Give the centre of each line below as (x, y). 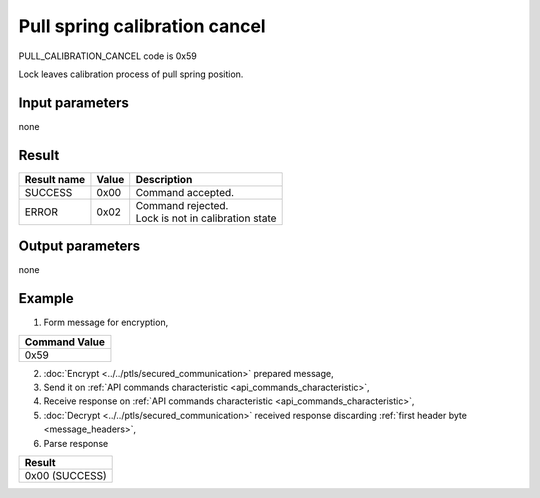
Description (164, 179)
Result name (55, 179)
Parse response (76, 443)
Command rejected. (182, 205)
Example (46, 298)
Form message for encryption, (106, 322)
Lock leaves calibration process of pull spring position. (131, 74)
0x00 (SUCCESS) (65, 475)
